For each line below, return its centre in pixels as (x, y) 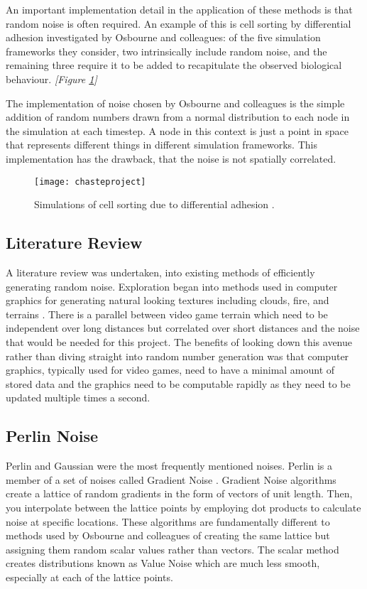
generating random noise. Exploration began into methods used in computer (172, 286)
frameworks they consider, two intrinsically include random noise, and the (166, 51)
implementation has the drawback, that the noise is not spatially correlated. (171, 158)
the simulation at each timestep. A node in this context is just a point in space (177, 130)
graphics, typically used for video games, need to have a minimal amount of (170, 370)
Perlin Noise (52, 436)
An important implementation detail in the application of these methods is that (179, 9)
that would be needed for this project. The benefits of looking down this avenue (179, 341)
